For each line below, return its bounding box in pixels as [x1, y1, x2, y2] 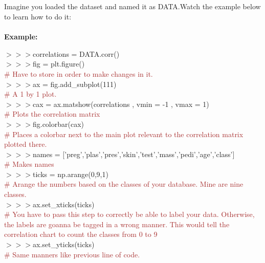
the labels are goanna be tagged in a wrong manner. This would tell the [4, 218, 230, 229]
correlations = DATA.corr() [32, 48, 120, 59]
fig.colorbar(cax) [32, 118, 84, 129]
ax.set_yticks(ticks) [32, 239, 95, 250]
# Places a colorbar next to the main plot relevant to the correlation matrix [4, 128, 244, 139]
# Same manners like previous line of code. [4, 249, 140, 259]
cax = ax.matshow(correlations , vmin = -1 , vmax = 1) [32, 98, 209, 109]
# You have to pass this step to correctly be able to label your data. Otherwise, [4, 209, 255, 220]
